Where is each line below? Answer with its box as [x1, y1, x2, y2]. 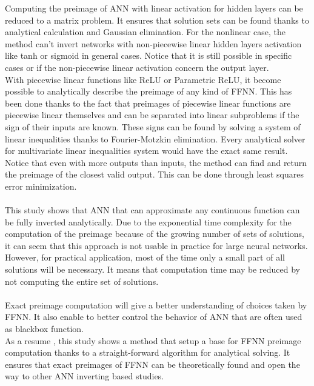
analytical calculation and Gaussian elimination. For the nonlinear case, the [5, 25, 286, 38]
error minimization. [5, 179, 77, 192]
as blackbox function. [5, 322, 84, 335]
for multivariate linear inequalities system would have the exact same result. [5, 144, 288, 157]
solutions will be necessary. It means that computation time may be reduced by [5, 263, 300, 276]
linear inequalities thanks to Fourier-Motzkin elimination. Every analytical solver [5, 132, 306, 145]
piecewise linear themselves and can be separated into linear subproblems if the [5, 108, 299, 121]
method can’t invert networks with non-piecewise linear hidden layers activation [5, 37, 302, 50]
